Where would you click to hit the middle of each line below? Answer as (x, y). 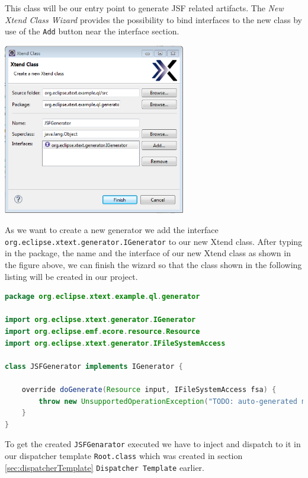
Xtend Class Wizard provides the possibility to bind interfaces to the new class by (153, 19)
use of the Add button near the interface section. (92, 31)
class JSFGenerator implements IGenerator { (94, 366)
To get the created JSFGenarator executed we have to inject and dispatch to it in (153, 444)
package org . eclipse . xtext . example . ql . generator (102, 297)
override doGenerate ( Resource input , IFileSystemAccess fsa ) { (149, 389)
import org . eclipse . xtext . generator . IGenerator (100, 320)
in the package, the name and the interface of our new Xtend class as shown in (148, 253)
